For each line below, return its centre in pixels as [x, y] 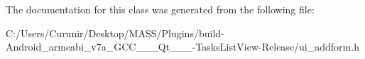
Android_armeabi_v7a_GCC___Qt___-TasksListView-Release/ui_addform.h [182, 47]
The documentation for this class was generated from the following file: [160, 9]
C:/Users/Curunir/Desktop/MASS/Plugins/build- [115, 33]
